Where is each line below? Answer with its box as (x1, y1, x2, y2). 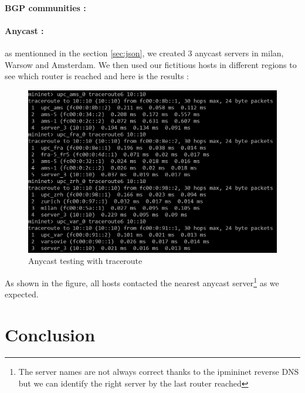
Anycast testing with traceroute (28, 255, 143, 267)
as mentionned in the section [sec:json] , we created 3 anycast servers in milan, (5, 46, 284, 59)
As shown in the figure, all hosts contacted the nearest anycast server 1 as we (5, 275, 279, 289)
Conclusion (5, 322, 96, 346)
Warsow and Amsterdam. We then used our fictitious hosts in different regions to (5, 58, 297, 70)
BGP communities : (5, 1, 86, 13)
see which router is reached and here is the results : (5, 70, 189, 82)
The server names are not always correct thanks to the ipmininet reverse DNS (18, 365, 299, 377)
